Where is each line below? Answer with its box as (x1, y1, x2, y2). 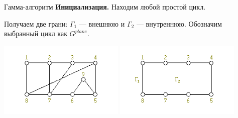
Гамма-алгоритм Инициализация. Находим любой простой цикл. (4, 2, 206, 12)
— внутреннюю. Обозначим (136, 18, 222, 29)
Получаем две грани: (4, 18, 68, 29)
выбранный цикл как (4, 28, 67, 39)
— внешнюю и (79, 18, 125, 29)
